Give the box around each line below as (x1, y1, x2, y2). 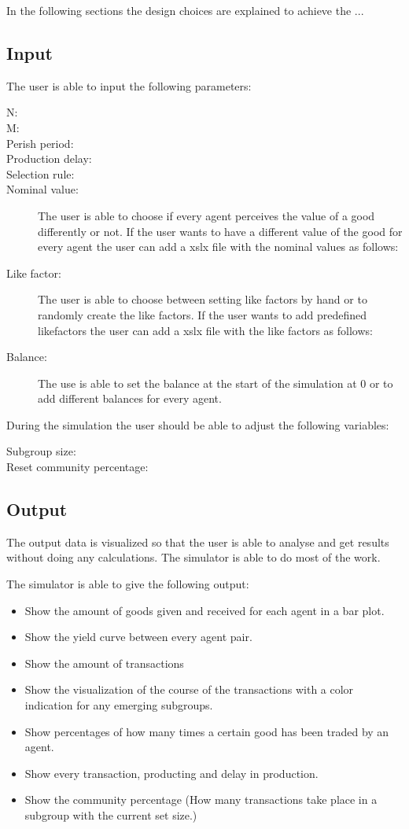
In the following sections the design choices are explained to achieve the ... (6, 2, 364, 18)
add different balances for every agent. (38, 390, 222, 407)
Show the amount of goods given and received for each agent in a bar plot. (24, 602, 385, 618)
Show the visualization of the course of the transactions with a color (24, 681, 354, 698)
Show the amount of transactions (24, 654, 184, 671)
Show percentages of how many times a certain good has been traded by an (24, 723, 389, 739)
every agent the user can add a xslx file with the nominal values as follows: (38, 238, 399, 255)
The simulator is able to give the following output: (6, 576, 249, 592)
